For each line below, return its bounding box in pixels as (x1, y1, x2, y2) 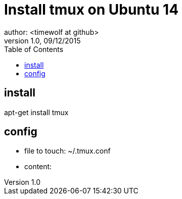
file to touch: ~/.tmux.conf (24, 146, 111, 156)
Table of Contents (4, 44, 64, 54)
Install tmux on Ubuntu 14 (4, 1, 179, 18)
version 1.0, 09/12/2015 (4, 36, 81, 45)
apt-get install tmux (4, 108, 69, 117)
